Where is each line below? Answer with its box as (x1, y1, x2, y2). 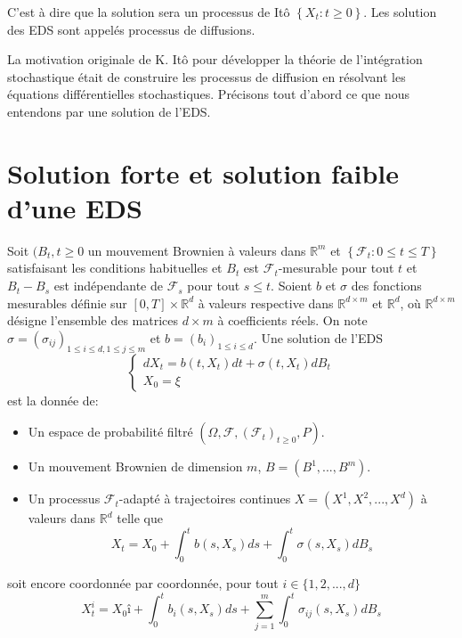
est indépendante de (53, 276, 163, 295)
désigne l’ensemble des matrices (7, 311, 179, 330)
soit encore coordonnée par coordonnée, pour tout (7, 574, 279, 593)
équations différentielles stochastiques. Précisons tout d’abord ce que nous (7, 85, 410, 103)
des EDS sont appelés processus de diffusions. (7, 20, 255, 38)
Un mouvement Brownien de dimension (28, 457, 243, 476)
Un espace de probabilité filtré (28, 422, 193, 441)
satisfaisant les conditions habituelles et (7, 258, 223, 277)
